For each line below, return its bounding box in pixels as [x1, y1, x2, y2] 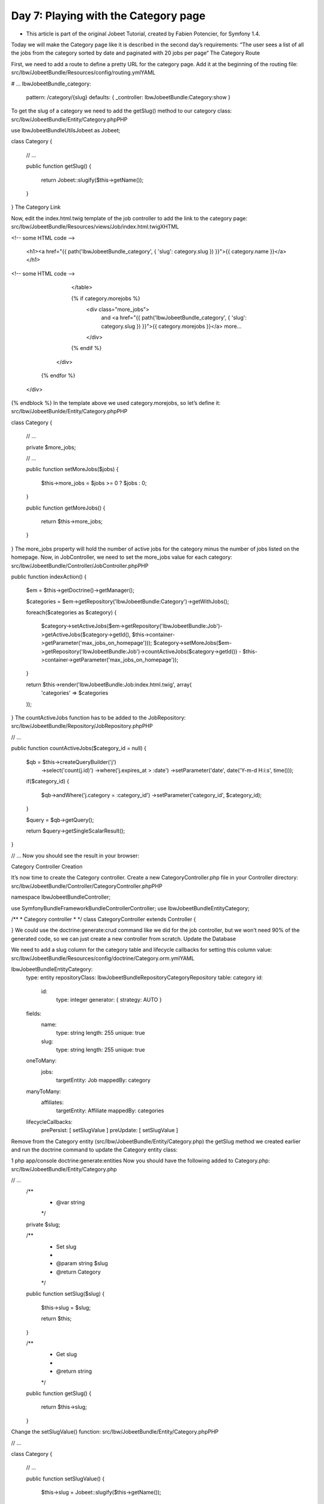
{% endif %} [71, 345, 102, 352]
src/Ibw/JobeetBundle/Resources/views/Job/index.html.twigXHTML [11, 223, 179, 230]
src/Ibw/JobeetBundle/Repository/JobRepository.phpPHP [11, 723, 153, 730]
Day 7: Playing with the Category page [11, 9, 206, 22]
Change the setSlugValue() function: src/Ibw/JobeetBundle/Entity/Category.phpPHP [11, 1428, 219, 1435]
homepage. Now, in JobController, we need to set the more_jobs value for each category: [11, 553, 232, 561]
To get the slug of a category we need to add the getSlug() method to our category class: [11, 107, 232, 114]
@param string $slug [56, 1260, 108, 1267]
